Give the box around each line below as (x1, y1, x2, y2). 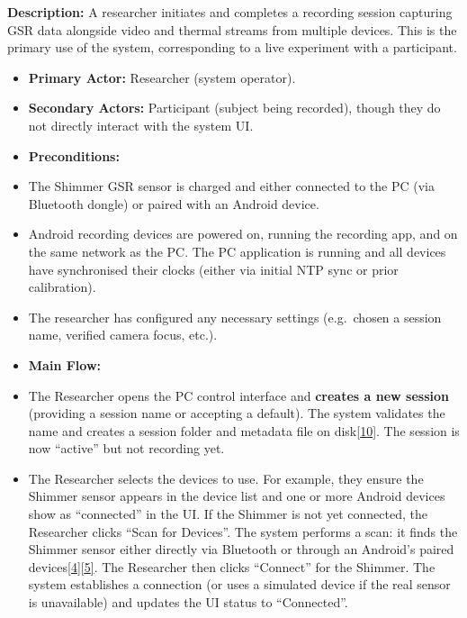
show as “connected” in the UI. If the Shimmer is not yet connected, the (28, 504, 427, 523)
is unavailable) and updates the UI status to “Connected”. (28, 593, 348, 612)
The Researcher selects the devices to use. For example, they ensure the (28, 468, 424, 487)
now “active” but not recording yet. (28, 439, 225, 458)
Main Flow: (28, 355, 101, 374)
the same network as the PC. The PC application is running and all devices (28, 241, 446, 260)
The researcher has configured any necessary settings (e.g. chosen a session (28, 307, 442, 326)
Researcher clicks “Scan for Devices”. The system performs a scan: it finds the (28, 522, 458, 541)
